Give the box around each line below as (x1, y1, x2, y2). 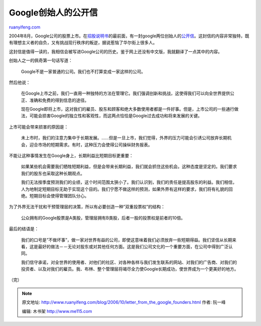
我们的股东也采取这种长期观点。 (21, 170, 85, 176)
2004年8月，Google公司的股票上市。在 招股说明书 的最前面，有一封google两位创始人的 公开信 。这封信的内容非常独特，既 (9, 33, 249, 39)
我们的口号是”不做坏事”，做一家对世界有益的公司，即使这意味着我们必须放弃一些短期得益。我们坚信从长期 (21, 237, 232, 243)
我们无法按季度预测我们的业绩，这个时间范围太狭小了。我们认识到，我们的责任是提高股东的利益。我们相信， (21, 179, 237, 185)
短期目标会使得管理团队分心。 (29, 193, 89, 198)
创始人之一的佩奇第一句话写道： (9, 58, 72, 63)
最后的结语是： (9, 226, 39, 232)
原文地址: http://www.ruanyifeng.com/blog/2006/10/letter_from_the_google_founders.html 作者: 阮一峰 (22, 299, 226, 305)
